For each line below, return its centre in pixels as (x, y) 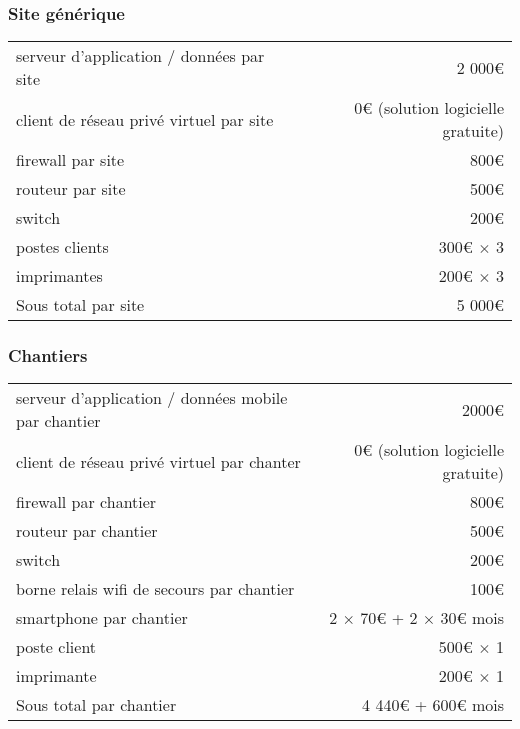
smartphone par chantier (102, 618)
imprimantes (59, 276)
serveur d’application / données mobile (152, 398)
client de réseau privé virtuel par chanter (158, 461)
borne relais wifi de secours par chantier (155, 589)
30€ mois (472, 618)
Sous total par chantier (96, 705)
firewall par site (70, 160)
